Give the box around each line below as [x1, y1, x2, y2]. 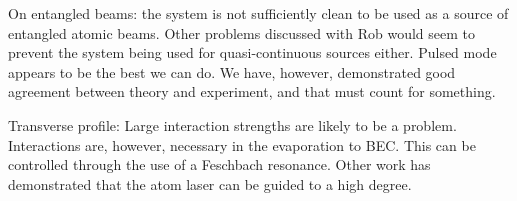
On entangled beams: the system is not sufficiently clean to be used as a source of [8, 3, 509, 23]
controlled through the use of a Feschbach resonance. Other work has [8, 154, 431, 175]
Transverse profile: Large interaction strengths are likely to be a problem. [8, 114, 457, 135]
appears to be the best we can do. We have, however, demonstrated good [8, 61, 456, 82]
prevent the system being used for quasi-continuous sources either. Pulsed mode [8, 42, 497, 63]
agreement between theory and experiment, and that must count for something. [8, 81, 496, 102]
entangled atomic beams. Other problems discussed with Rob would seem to [8, 22, 475, 43]
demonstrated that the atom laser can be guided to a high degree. [8, 173, 412, 194]
